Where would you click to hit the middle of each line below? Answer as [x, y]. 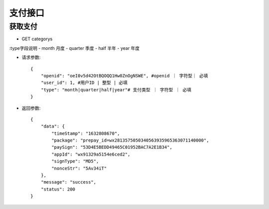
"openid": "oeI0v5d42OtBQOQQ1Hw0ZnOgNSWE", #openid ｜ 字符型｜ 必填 [125, 76]
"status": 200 [58, 189]
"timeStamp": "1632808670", [86, 133]
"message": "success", [68, 182]
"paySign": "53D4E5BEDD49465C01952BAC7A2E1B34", [112, 147]
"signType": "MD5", [75, 161]
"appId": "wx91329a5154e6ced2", [91, 154]
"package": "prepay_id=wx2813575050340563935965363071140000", [130, 140]
